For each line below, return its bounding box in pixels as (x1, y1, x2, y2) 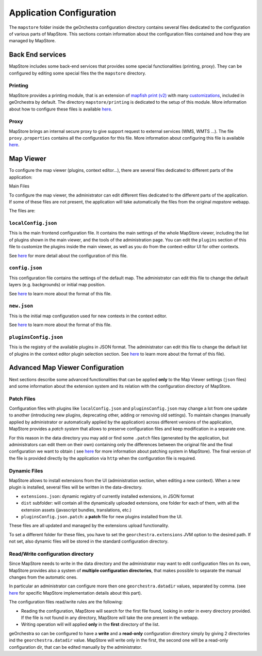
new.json (9, 303, 33, 309)
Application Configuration (9, 7, 116, 18)
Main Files (9, 183, 30, 189)
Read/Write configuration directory (9, 550, 94, 557)
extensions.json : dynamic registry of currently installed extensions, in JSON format (21, 493, 194, 499)
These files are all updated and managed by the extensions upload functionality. (9, 523, 169, 528)
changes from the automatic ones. (9, 574, 78, 580)
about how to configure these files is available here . (9, 106, 113, 112)
